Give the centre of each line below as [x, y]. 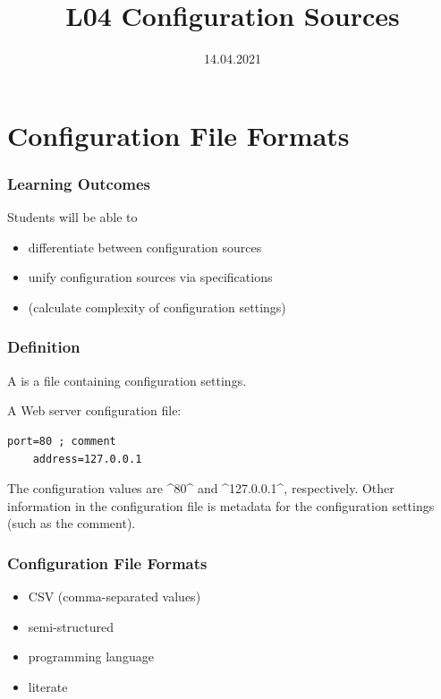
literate [48, 686]
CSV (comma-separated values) [114, 597]
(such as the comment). [72, 523]
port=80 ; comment [62, 441]
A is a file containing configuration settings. [127, 380]
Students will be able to [72, 217]
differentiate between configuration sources [145, 247]
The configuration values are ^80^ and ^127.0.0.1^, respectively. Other [201, 488]
